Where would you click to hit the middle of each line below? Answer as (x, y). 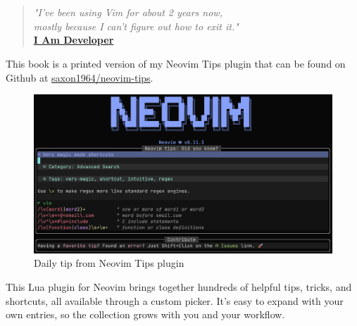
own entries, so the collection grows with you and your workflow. (145, 314)
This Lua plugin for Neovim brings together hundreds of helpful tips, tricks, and (179, 287)
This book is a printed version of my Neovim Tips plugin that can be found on (176, 63)
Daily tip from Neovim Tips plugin (109, 263)
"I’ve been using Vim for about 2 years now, (128, 12)
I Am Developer (74, 40)
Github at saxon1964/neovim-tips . (80, 77)
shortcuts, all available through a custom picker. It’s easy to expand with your (175, 300)
